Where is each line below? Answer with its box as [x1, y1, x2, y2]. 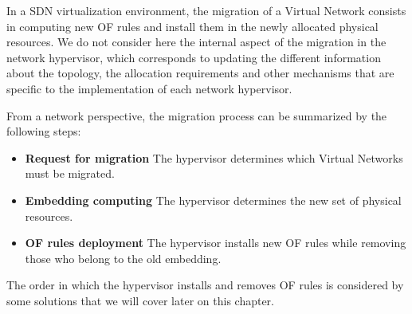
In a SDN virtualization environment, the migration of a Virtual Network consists [6, 2, 406, 18]
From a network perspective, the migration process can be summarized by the [6, 107, 387, 124]
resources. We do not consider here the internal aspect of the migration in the [6, 33, 386, 50]
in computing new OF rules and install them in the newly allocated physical [6, 18, 379, 34]
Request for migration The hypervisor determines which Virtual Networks [25, 149, 403, 166]
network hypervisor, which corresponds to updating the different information [6, 49, 381, 65]
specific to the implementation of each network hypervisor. [6, 80, 292, 96]
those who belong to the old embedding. [25, 249, 222, 266]
